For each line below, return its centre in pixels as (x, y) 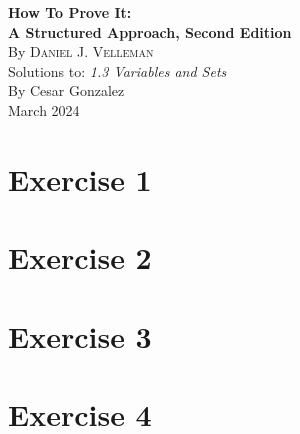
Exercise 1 (80, 178)
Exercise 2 (80, 257)
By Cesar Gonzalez (66, 90)
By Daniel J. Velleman (81, 51)
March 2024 (44, 109)
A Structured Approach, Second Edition (150, 31)
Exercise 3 (80, 335)
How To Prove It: (70, 12)
